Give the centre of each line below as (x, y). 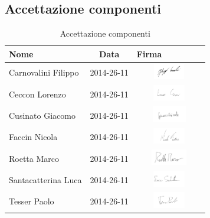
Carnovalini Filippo (44, 72)
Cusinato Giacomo (42, 115)
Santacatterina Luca (45, 179)
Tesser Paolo (32, 201)
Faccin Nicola (33, 137)
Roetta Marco (34, 158)
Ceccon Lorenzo (37, 94)
